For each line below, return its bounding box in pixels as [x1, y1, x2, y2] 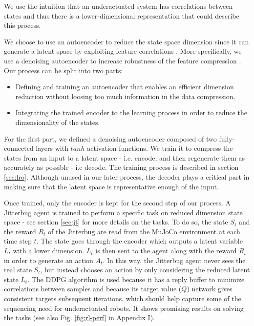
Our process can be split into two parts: [4, 65, 123, 75]
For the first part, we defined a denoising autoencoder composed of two [4, 133, 217, 143]
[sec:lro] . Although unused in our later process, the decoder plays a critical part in [4, 171, 250, 182]
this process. [4, 20, 41, 30]
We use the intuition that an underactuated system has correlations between [4, 1, 233, 11]
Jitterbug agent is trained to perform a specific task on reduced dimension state [4, 207, 243, 217]
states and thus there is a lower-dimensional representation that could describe [4, 10, 239, 20]
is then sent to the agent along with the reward [95, 245, 237, 256]
